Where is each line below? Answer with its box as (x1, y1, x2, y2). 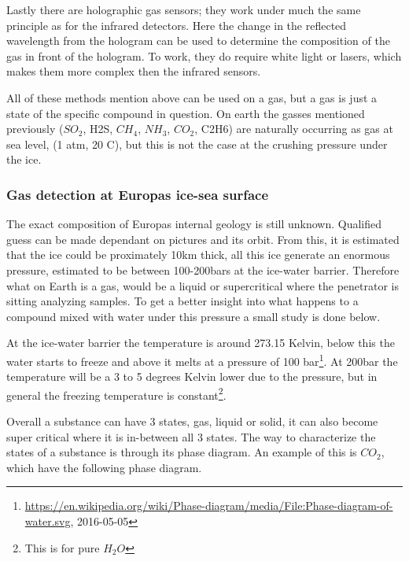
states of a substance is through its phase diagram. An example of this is (6, 444, 357, 460)
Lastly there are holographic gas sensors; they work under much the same (6, 2, 361, 17)
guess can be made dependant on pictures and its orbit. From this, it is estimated (6, 231, 400, 247)
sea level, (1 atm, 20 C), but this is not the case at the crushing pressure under (6, 135, 388, 152)
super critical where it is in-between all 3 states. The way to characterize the (6, 428, 376, 445)
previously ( (6, 120, 64, 137)
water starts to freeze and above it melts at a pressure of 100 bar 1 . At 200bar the (6, 350, 398, 369)
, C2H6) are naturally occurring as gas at (194, 120, 393, 137)
